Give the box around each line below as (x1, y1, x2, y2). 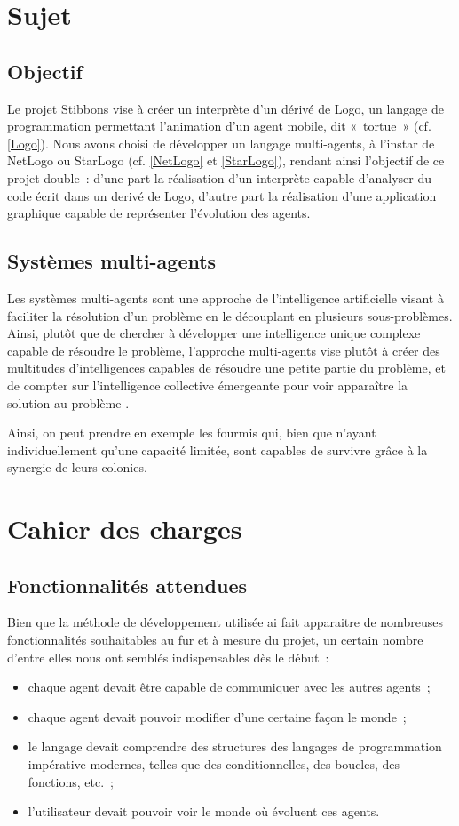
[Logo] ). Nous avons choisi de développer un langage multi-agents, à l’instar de (7, 133, 435, 152)
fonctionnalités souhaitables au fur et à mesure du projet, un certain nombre (7, 630, 423, 649)
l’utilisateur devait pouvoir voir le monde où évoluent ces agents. (28, 802, 380, 821)
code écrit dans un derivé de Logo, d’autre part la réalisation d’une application (7, 186, 437, 204)
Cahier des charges (7, 510, 242, 547)
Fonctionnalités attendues (7, 571, 248, 598)
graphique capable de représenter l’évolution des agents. (7, 204, 311, 222)
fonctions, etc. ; (28, 772, 114, 790)
